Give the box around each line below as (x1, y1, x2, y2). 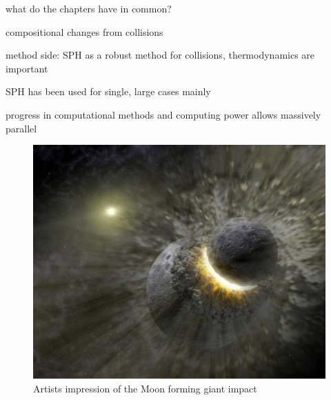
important (6, 61, 48, 75)
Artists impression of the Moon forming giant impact (33, 381, 257, 395)
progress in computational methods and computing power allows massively (6, 107, 321, 121)
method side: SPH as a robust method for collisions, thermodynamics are (6, 48, 315, 62)
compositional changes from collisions (6, 24, 163, 39)
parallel (6, 121, 37, 135)
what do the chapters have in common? (6, 1, 172, 15)
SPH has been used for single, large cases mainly (6, 84, 211, 99)
